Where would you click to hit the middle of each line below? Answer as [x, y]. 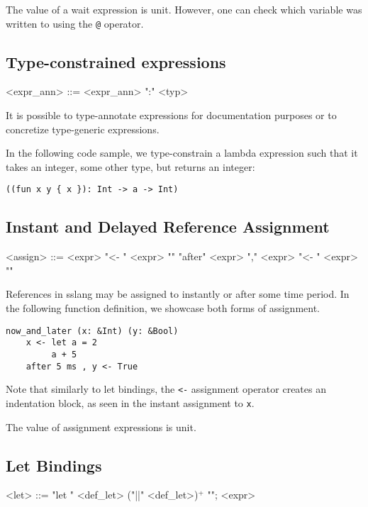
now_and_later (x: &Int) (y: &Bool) [92, 331]
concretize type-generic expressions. [83, 129]
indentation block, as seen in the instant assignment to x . [130, 402]
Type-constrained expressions [116, 61]
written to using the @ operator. [75, 23]
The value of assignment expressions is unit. [101, 427]
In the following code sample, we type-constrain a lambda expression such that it [182, 153]
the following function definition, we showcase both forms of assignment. [163, 308]
